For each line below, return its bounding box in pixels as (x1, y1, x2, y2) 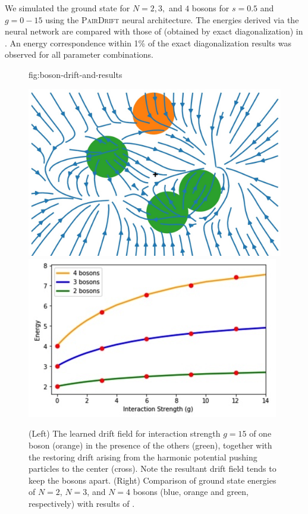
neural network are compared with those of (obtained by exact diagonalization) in (5, 25, 303, 37)
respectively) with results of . (29, 497, 135, 510)
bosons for (191, 2, 230, 14)
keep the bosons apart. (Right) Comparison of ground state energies (29, 474, 276, 486)
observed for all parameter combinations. (5, 48, 153, 61)
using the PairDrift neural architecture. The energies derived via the (45, 13, 299, 26)
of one (249, 427, 272, 440)
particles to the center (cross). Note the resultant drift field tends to (29, 462, 276, 475)
